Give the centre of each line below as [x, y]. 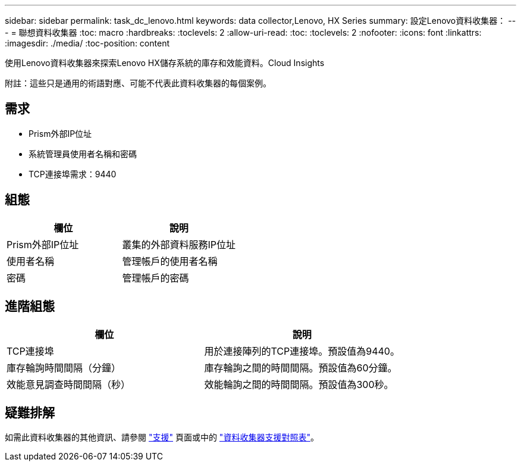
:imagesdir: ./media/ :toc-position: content [87, 43]
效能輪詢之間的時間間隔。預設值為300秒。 [299, 384]
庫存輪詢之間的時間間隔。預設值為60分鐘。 [301, 368]
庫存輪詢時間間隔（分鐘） [64, 368]
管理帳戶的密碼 [156, 278]
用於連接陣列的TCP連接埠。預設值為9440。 [302, 351]
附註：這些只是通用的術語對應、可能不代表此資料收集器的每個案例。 [138, 83]
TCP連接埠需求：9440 [73, 174]
